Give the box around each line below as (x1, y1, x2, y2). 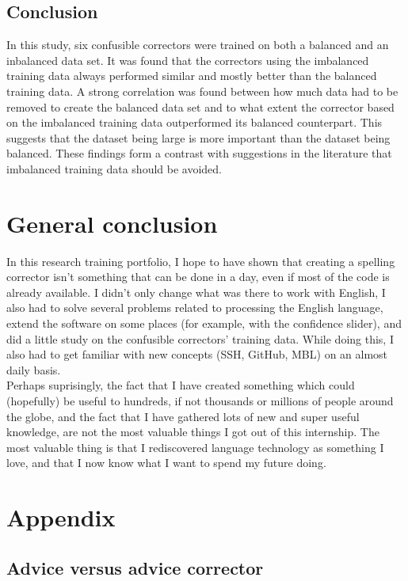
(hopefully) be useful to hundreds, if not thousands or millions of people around (6, 393, 394, 409)
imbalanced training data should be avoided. (6, 160, 222, 177)
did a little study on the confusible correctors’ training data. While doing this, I (6, 330, 394, 347)
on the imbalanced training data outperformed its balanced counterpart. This (6, 114, 383, 131)
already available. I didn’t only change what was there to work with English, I (6, 283, 386, 300)
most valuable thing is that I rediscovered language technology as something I (6, 439, 384, 455)
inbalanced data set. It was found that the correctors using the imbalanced (6, 51, 369, 68)
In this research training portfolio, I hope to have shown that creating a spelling (6, 253, 395, 269)
